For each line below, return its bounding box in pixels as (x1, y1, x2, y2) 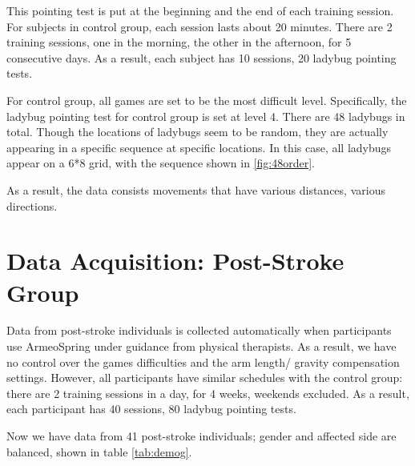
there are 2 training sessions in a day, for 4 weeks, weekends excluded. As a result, (6, 384, 409, 401)
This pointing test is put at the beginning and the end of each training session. (6, 2, 394, 18)
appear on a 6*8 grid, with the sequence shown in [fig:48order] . (6, 155, 315, 171)
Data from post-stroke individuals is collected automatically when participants (6, 322, 392, 339)
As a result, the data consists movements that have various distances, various (6, 181, 385, 198)
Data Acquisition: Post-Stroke (6, 244, 344, 277)
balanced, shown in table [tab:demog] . (6, 443, 192, 460)
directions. (6, 197, 58, 214)
